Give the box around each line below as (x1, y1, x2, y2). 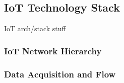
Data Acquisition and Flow (4, 67, 116, 80)
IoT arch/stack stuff (4, 23, 66, 34)
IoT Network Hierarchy (4, 44, 102, 57)
